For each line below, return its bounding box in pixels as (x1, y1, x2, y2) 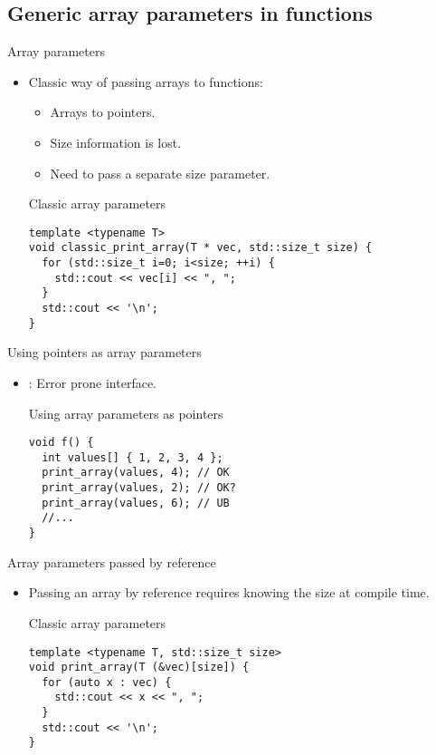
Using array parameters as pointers (28, 403, 223, 422)
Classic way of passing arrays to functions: (28, 72, 263, 91)
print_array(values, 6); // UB (42, 496, 230, 509)
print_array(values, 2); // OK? (42, 481, 236, 495)
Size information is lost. (50, 132, 182, 151)
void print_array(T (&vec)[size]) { (28, 661, 250, 674)
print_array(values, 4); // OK (42, 466, 230, 479)
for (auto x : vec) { (42, 675, 172, 689)
